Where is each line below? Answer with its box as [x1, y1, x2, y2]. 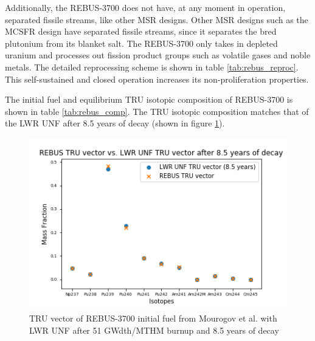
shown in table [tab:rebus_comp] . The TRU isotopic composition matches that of [5, 105, 309, 117]
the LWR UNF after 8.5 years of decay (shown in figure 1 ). [5, 117, 225, 129]
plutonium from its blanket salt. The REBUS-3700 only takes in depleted [5, 36, 278, 49]
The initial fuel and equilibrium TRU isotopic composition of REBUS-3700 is [5, 93, 293, 106]
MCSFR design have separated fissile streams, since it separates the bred [5, 25, 277, 38]
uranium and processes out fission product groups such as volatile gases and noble [5, 49, 311, 61]
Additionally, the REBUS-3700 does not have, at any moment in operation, [5, 1, 286, 13]
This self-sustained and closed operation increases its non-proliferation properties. [5, 72, 309, 85]
